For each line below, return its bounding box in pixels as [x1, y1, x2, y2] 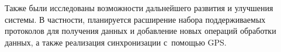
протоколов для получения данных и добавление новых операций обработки [5, 25, 276, 37]
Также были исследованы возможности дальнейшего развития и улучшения [5, 2, 273, 13]
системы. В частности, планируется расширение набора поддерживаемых [5, 13, 266, 25]
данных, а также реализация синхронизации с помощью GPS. [5, 36, 227, 48]
